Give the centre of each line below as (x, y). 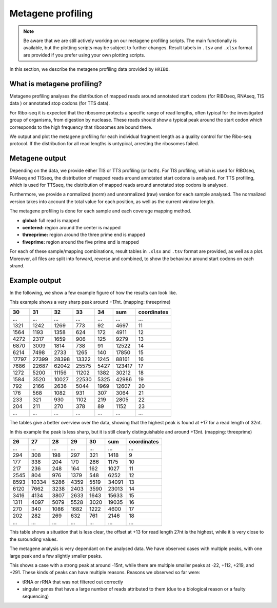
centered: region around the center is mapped (71, 228)
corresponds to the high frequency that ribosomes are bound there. (81, 127)
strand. (17, 266)
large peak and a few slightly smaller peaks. (56, 556)
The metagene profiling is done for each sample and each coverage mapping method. (101, 211)
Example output (35, 280)
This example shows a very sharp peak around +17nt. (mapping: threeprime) (90, 302)
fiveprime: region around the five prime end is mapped (81, 242)
